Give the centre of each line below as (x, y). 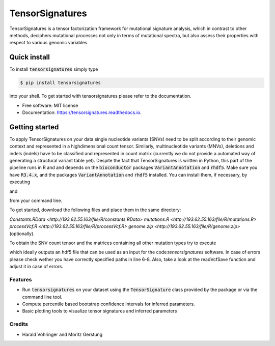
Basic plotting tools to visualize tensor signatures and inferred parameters (100, 311)
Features (21, 279)
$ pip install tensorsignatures (61, 83)
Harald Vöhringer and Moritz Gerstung (62, 334)
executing (20, 182)
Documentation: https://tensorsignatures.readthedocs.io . (82, 112)
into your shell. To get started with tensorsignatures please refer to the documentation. (100, 96)
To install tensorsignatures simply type (54, 69)
